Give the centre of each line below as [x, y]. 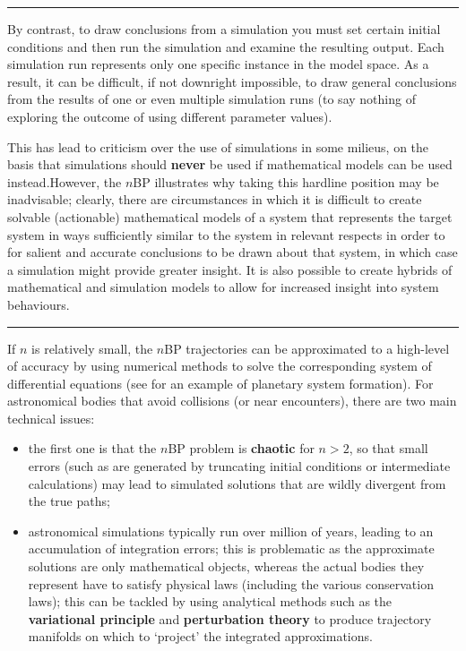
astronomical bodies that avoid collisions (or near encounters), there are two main [232, 401]
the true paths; [69, 501]
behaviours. [39, 304]
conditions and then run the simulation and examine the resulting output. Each [226, 46]
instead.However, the [65, 181]
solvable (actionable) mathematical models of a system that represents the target [230, 216]
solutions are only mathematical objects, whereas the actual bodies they [226, 566]
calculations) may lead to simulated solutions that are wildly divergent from [237, 483]
